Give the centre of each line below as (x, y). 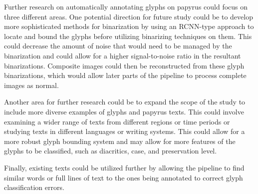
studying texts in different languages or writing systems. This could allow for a (125, 131)
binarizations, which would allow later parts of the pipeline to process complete (125, 75)
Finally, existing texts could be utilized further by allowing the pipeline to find (124, 167)
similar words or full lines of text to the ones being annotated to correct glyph (124, 177)
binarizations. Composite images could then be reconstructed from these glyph (124, 65)
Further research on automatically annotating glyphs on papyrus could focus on (126, 6)
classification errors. (34, 187)
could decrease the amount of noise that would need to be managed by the (118, 46)
